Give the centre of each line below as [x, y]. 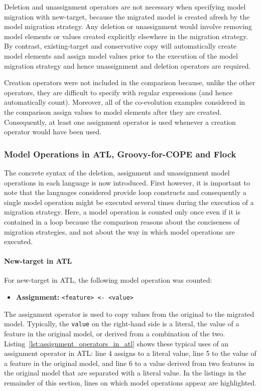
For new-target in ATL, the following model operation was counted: [108, 280]
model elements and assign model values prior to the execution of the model [121, 55]
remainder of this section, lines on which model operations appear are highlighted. [130, 382]
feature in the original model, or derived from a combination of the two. [115, 333]
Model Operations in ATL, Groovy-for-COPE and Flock [120, 154]
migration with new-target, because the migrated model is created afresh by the [127, 16]
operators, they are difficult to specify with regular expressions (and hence [118, 92]
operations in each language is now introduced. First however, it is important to [127, 182]
